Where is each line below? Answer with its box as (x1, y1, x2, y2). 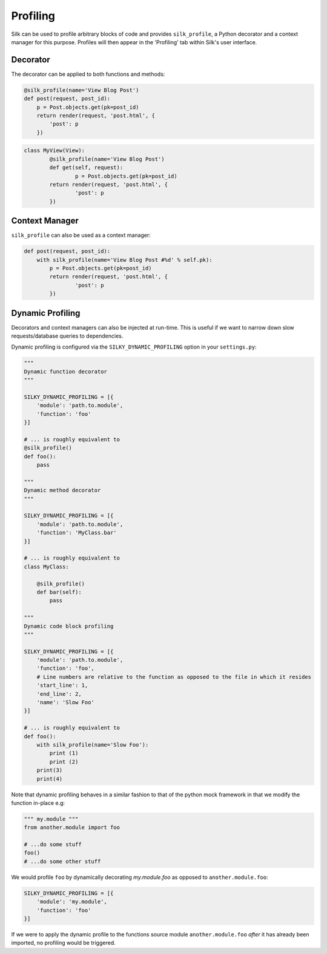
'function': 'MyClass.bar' (36, 529, 117, 536)
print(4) (36, 775, 63, 782)
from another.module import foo (24, 824, 121, 831)
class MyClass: (24, 563, 69, 570)
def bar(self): (36, 589, 82, 595)
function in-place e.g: (11, 799, 65, 806)
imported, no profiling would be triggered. (11, 939, 116, 947)
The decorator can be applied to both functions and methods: (11, 70, 165, 78)
